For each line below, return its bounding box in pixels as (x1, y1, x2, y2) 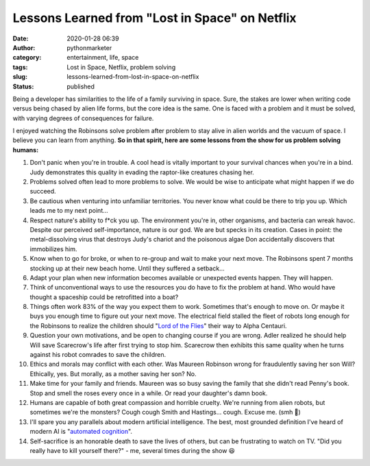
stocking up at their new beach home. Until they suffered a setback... (29, 264, 225, 272)
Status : (12, 82, 34, 91)
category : (12, 54, 42, 62)
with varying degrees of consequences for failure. (12, 114, 154, 122)
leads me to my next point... (29, 207, 109, 215)
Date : (12, 34, 29, 43)
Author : (12, 43, 36, 51)
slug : (12, 73, 27, 81)
